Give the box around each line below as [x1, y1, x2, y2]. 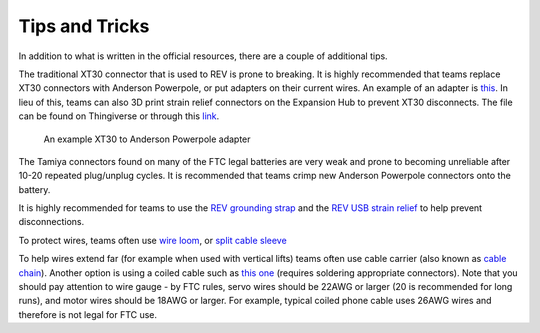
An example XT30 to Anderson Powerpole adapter [43, 133, 251, 145]
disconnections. [18, 216, 85, 228]
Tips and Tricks [18, 15, 150, 37]
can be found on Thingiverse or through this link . [18, 110, 220, 122]
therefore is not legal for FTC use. [18, 308, 158, 320]
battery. [18, 183, 51, 195]
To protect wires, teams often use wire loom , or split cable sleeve [18, 234, 287, 246]
